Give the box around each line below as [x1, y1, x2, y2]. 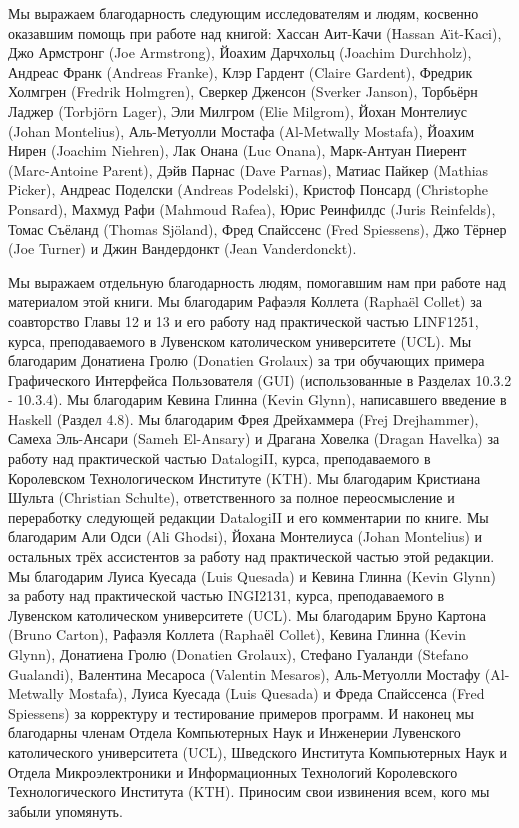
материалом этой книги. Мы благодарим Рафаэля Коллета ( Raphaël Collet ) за [8, 291, 482, 312]
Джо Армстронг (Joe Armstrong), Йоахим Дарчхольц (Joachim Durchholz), [8, 42, 472, 63]
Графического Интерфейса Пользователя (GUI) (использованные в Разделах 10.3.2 [8, 369, 512, 390]
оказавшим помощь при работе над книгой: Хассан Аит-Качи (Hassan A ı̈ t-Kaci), [8, 22, 502, 43]
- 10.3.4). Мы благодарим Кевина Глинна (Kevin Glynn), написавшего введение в [8, 389, 507, 410]
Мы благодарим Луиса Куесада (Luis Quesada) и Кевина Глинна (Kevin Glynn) [8, 565, 496, 586]
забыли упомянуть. [8, 800, 123, 821]
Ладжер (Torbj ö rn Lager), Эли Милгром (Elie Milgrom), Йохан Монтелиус [8, 100, 468, 121]
